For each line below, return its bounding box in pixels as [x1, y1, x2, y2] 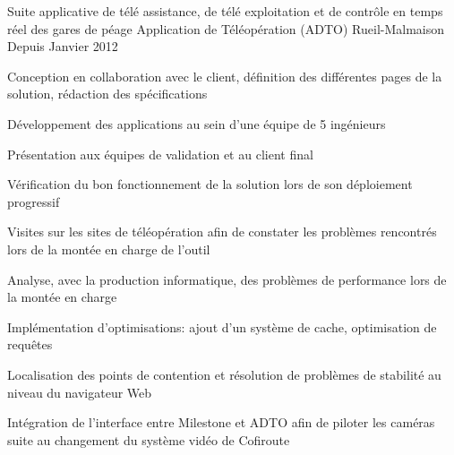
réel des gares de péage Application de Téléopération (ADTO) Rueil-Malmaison [7, 19, 445, 38]
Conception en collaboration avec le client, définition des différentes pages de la [7, 66, 442, 85]
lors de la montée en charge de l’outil [7, 239, 210, 258]
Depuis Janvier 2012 [7, 37, 118, 56]
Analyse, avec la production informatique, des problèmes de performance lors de [7, 270, 447, 288]
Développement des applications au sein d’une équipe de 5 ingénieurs [7, 114, 386, 133]
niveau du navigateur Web [7, 382, 152, 401]
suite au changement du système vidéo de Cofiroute [7, 430, 290, 449]
